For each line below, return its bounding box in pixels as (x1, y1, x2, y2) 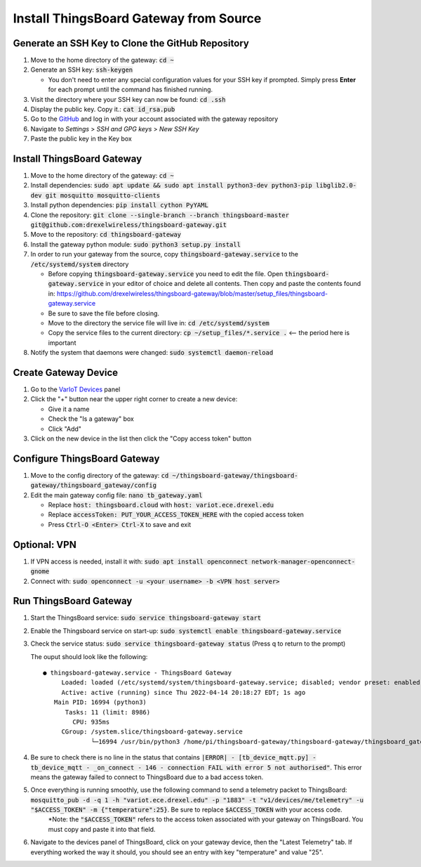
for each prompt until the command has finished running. (48, 85, 213, 94)
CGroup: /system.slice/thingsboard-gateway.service (61, 728, 243, 736)
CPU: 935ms (72, 717, 110, 726)
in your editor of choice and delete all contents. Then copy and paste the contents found (105, 280, 361, 288)
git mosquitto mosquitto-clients (45, 191, 161, 200)
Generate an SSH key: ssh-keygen (30, 65, 133, 74)
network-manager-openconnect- (251, 557, 356, 566)
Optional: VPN (13, 538, 76, 551)
